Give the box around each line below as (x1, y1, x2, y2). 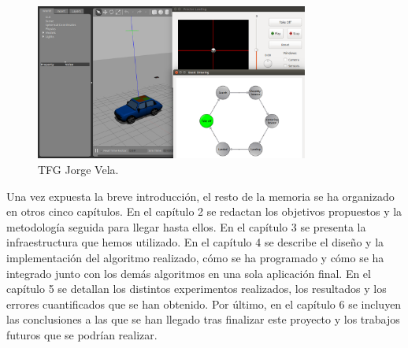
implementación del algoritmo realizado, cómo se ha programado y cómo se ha (6, 250, 384, 265)
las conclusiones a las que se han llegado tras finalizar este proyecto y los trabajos (6, 311, 400, 328)
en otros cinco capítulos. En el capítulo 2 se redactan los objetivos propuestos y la (6, 203, 402, 220)
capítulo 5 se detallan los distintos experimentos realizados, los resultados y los (6, 280, 387, 297)
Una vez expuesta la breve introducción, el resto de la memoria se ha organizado (6, 187, 395, 204)
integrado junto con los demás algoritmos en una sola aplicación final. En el (6, 265, 371, 281)
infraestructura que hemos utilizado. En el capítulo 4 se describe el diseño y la (6, 234, 384, 250)
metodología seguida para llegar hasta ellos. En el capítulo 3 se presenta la (6, 218, 366, 235)
